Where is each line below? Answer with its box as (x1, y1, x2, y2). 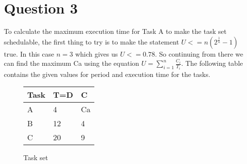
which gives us (75, 48, 118, 59)
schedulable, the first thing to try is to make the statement (4, 36, 179, 46)
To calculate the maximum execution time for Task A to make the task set (4, 26, 227, 36)
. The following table (181, 58, 243, 68)
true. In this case (4, 48, 54, 59)
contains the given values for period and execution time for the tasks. (4, 69, 211, 79)
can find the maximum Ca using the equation (4, 58, 140, 68)
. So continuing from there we (155, 48, 244, 59)
